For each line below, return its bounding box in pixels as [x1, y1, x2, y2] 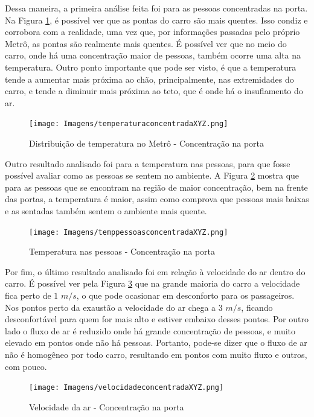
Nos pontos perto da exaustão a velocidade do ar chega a [5, 301, 216, 313]
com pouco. [5, 360, 47, 372]
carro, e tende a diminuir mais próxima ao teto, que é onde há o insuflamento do [5, 84, 303, 97]
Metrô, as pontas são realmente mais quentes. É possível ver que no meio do [5, 37, 287, 49]
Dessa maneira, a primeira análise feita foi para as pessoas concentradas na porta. [5, 2, 308, 14]
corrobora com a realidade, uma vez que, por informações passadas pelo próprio [5, 25, 300, 38]
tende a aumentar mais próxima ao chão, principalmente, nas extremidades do [5, 72, 294, 85]
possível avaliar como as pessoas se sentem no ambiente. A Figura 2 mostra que [5, 169, 300, 182]
